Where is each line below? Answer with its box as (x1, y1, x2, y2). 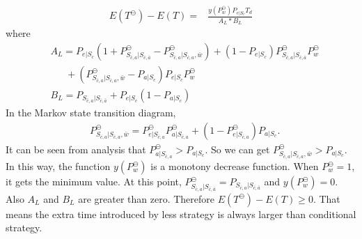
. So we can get (205, 141, 270, 156)
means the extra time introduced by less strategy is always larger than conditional (6, 206, 356, 221)
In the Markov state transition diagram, (6, 105, 176, 119)
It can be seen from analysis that (6, 141, 146, 156)
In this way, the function (6, 159, 111, 174)
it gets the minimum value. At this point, (6, 174, 182, 189)
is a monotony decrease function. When (150, 159, 319, 174)
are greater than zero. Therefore (78, 191, 215, 206)
